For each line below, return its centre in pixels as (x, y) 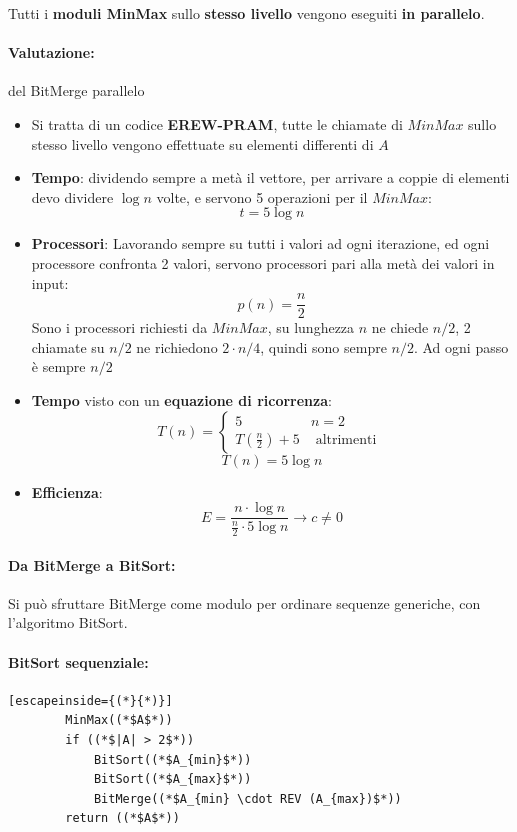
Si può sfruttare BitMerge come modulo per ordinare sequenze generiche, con (244, 602)
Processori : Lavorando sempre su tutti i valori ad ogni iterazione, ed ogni (260, 243)
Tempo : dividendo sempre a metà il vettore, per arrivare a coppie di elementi (270, 177)
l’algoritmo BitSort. (68, 622)
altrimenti (346, 439)
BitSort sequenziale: (78, 661)
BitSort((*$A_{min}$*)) (172, 759)
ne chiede (400, 327)
